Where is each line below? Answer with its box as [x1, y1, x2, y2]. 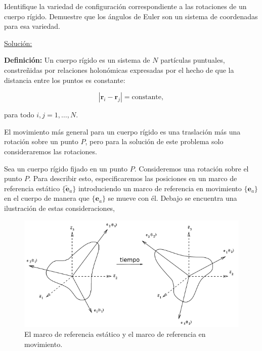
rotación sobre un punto [4, 136, 78, 147]
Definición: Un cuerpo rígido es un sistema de [4, 55, 150, 65]
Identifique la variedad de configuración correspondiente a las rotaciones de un [4, 1, 247, 11]
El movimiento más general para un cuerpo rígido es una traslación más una [4, 126, 241, 137]
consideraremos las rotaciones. [4, 146, 97, 156]
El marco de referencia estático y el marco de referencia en [24, 329, 206, 339]
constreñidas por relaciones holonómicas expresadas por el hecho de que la [4, 64, 234, 75]
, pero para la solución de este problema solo [85, 136, 224, 147]
